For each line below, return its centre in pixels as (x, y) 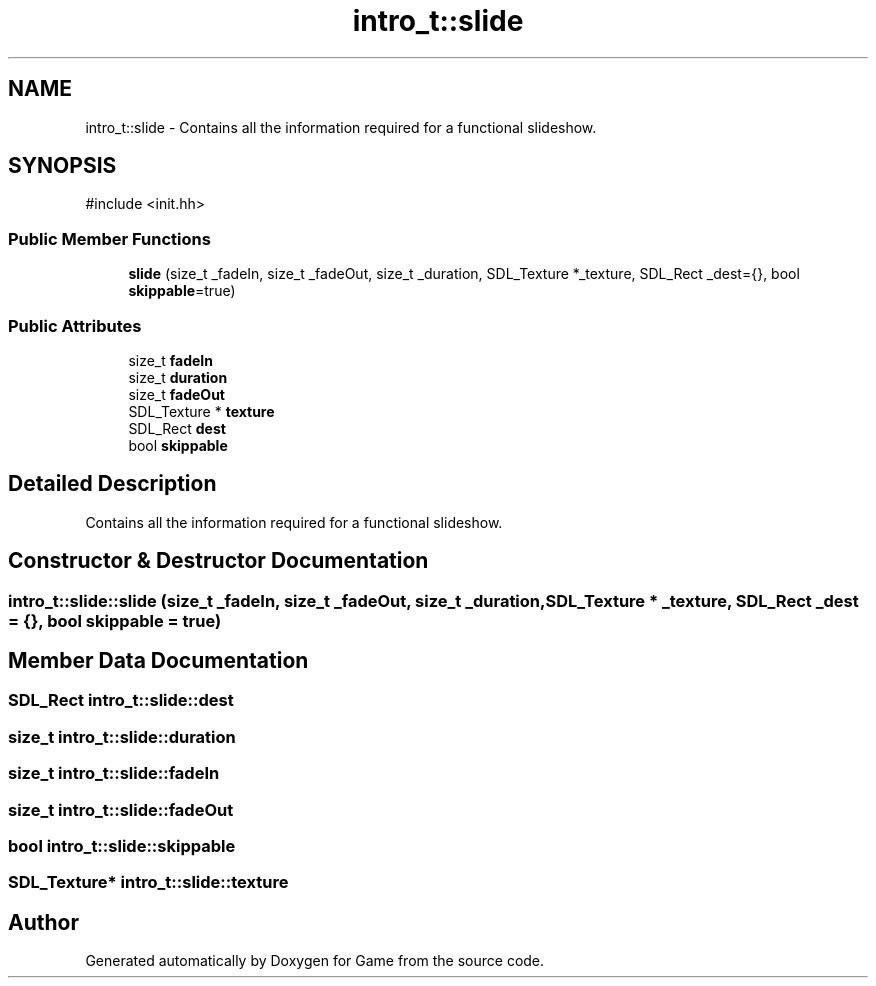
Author (43, 922)
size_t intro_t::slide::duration (122, 736)
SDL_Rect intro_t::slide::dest (121, 700)
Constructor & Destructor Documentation (218, 561)
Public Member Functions (109, 238)
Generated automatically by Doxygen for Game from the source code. (315, 961)
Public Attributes (75, 325)
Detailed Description (112, 484)
